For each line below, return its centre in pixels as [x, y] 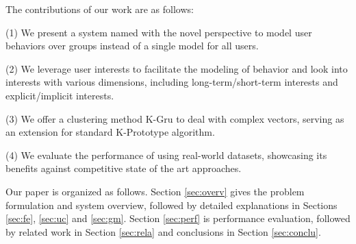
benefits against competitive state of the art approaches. [124, 168]
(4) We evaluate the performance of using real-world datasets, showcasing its [166, 155]
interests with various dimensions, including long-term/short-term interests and [172, 82]
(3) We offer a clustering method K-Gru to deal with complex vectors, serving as [175, 118]
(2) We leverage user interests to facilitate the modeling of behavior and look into [177, 68]
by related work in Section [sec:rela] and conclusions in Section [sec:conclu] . [163, 231]
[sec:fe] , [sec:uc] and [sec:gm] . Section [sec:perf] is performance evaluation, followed [178, 218]
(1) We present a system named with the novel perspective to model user [159, 32]
